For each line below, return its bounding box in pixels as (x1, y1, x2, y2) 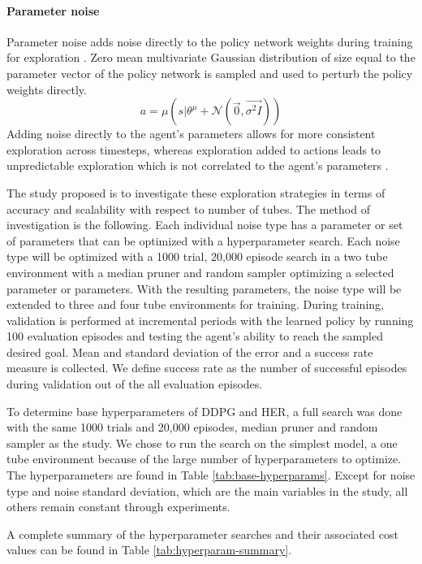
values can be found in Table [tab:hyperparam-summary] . (6, 541, 292, 558)
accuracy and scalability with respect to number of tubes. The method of (6, 200, 370, 217)
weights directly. (6, 80, 87, 98)
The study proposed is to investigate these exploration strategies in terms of (6, 184, 385, 201)
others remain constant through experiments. (6, 498, 230, 515)
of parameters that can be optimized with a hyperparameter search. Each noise (6, 232, 400, 249)
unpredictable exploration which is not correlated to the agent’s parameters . (6, 157, 389, 174)
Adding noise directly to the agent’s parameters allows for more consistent (6, 125, 376, 142)
